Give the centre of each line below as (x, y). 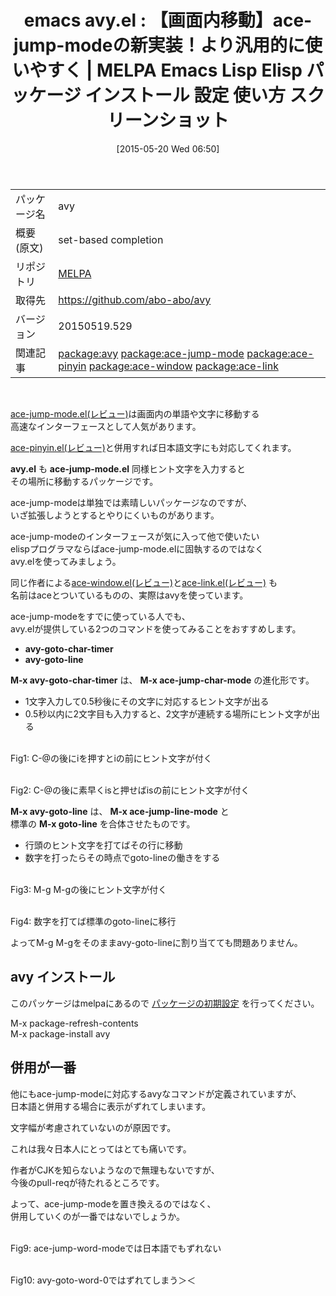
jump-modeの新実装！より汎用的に (159, 45)
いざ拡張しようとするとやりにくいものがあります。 (115, 515)
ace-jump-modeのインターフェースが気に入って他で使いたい (135, 536)
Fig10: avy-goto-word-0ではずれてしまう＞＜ (103, 1280)
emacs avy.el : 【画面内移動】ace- (168, 20)
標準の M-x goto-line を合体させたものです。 (103, 823)
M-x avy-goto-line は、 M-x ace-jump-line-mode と (120, 811)
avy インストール (63, 977)
